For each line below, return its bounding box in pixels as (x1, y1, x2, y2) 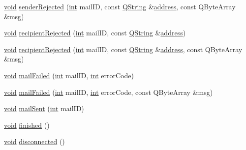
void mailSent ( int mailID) (4, 103, 84, 114)
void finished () (4, 120, 50, 130)
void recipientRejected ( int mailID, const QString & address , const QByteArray (4, 44, 243, 54)
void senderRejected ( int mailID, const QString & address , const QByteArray (4, 1, 236, 11)
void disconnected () (4, 136, 65, 147)
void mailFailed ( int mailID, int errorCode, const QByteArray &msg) (4, 87, 213, 97)
